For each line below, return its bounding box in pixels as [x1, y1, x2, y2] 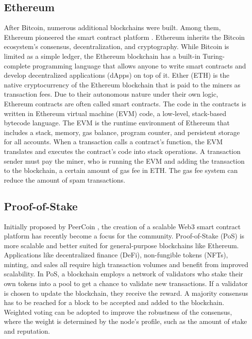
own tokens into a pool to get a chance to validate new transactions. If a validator [4, 278, 248, 288]
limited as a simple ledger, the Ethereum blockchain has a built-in [4, 51, 201, 61]
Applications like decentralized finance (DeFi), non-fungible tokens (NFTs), [4, 250, 228, 260]
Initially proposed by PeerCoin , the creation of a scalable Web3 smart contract [4, 221, 241, 231]
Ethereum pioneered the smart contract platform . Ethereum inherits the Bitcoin [4, 32, 245, 42]
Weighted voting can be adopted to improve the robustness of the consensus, [4, 306, 232, 317]
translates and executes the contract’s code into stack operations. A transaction [4, 146, 241, 156]
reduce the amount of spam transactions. [4, 174, 125, 185]
